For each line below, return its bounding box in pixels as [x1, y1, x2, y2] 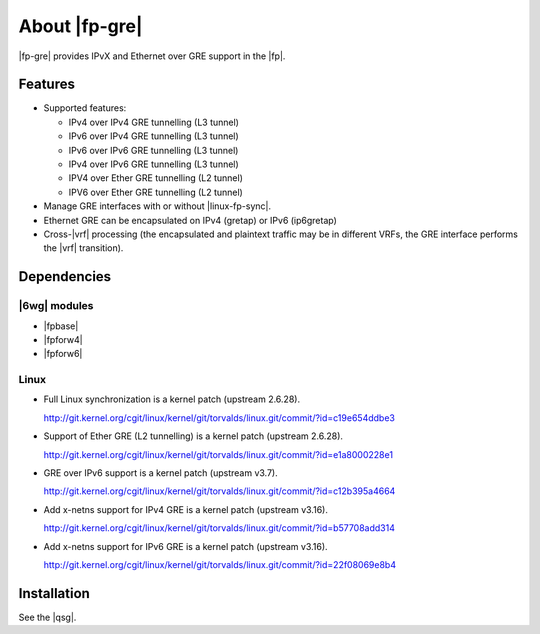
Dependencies [18, 268, 112, 285]
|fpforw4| [43, 333, 84, 345]
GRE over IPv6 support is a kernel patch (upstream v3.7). [43, 467, 279, 479]
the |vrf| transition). [43, 242, 124, 254]
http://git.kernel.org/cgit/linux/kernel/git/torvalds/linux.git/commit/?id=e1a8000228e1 [43, 448, 394, 460]
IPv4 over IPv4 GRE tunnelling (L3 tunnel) [68, 116, 240, 128]
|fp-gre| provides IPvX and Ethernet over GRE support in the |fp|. [18, 50, 286, 62]
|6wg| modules [18, 299, 94, 313]
